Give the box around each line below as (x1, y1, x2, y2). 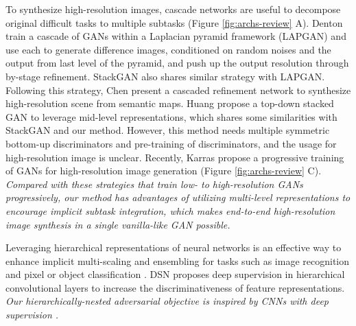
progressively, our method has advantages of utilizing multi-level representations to (5, 190, 351, 205)
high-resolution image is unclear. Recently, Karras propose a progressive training (5, 150, 344, 164)
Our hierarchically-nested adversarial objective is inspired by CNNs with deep (5, 294, 329, 308)
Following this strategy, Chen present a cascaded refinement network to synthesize (5, 82, 351, 97)
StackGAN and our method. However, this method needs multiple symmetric (5, 123, 330, 137)
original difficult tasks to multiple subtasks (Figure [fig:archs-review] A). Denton (5, 15, 343, 30)
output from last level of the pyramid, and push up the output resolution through (5, 56, 349, 70)
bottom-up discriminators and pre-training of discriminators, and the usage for (5, 136, 337, 150)
